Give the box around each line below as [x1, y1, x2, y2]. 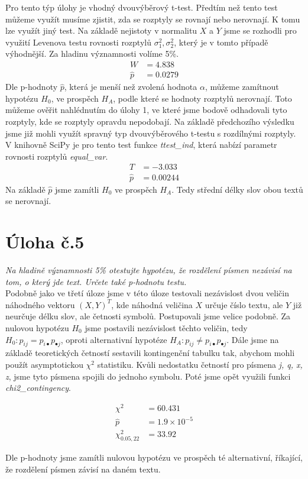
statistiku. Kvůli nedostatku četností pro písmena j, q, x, [97, 358, 303, 370]
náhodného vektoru [5, 298, 75, 310]
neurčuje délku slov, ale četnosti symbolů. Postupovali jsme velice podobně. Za [5, 310, 291, 322]
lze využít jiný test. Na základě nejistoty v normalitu [5, 24, 197, 37]
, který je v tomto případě [174, 35, 268, 48]
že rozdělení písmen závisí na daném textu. [5, 462, 161, 475]
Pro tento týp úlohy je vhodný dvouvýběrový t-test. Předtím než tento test [5, 1, 278, 13]
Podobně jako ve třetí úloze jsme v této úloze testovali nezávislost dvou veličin [5, 287, 289, 299]
